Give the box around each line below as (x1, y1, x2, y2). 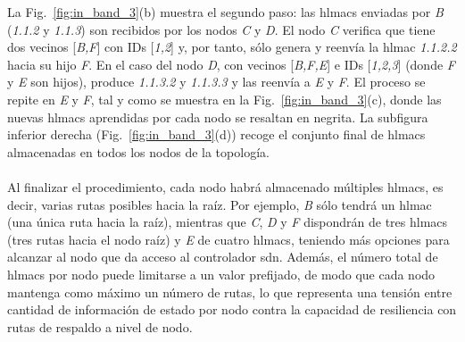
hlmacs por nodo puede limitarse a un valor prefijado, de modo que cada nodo (7, 264, 436, 283)
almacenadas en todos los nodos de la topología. (7, 142, 270, 161)
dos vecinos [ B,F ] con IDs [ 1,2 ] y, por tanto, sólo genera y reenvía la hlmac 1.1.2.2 (7, 38, 457, 56)
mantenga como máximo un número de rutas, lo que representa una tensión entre (7, 282, 453, 301)
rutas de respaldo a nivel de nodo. (7, 317, 193, 336)
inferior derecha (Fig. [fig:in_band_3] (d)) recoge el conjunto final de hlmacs (7, 125, 426, 144)
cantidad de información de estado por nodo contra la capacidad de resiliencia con (7, 300, 457, 319)
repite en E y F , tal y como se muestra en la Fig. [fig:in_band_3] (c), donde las (7, 89, 442, 108)
